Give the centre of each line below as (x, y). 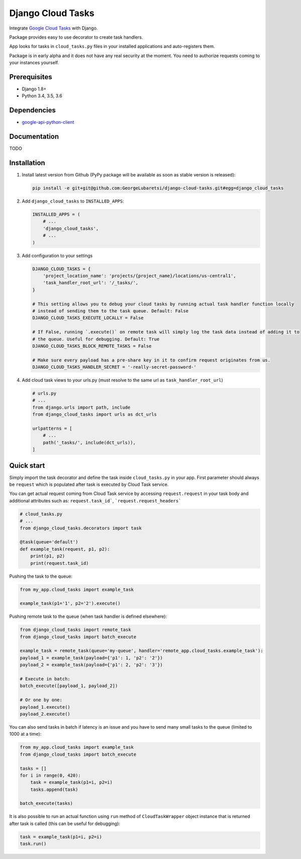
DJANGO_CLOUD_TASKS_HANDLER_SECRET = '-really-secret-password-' (114, 367)
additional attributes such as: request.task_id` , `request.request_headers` (95, 500)
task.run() (33, 844)
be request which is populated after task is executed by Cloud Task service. (89, 484)
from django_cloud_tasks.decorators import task (81, 528)
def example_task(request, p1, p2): (65, 549)
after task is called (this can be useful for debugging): (65, 823)
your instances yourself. (34, 63)
